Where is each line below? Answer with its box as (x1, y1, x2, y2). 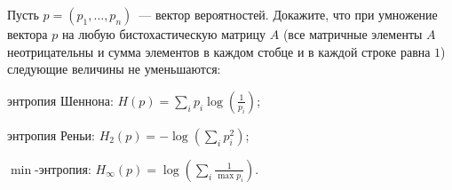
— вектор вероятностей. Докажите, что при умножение (139, 5, 438, 23)
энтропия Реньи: (7, 125, 95, 144)
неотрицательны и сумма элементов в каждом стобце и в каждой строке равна (7, 42, 431, 60)
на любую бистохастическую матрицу (61, 25, 266, 43)
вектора (7, 25, 48, 43)
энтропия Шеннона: (7, 91, 114, 109)
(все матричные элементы (282, 25, 423, 43)
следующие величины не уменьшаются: (7, 59, 221, 78)
